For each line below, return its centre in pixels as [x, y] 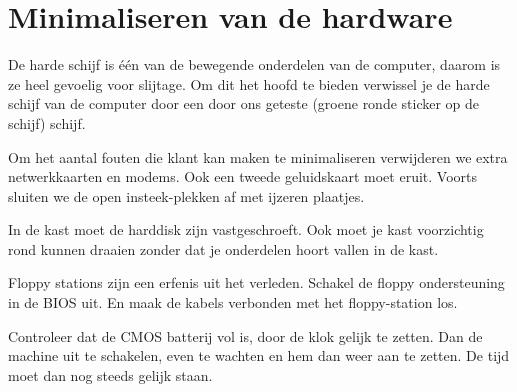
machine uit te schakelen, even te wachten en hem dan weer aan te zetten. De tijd [259, 355]
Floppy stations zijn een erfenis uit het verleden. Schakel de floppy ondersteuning [256, 282]
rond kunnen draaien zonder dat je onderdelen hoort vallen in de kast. [223, 248]
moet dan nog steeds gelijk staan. [110, 374]
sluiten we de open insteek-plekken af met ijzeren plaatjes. [186, 195]
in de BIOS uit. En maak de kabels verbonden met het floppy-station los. [233, 302]
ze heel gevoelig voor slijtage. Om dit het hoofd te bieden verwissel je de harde [249, 83]
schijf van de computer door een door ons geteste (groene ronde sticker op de [244, 103]
